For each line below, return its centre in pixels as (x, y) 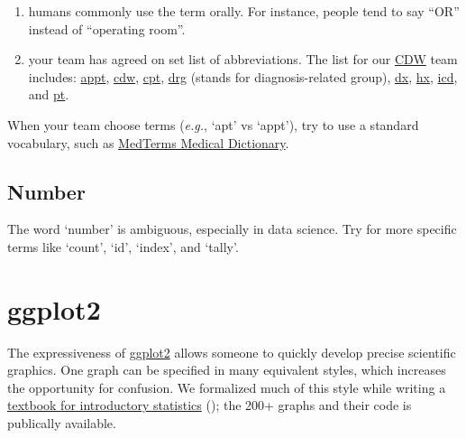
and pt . (49, 94)
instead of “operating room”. (107, 28)
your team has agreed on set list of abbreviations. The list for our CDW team (243, 59)
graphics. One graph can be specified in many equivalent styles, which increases (227, 370)
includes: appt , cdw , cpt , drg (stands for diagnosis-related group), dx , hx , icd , (243, 76)
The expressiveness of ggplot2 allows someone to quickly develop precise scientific (232, 352)
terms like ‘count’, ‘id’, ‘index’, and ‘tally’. (123, 246)
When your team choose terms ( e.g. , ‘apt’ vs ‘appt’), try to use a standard (213, 124)
